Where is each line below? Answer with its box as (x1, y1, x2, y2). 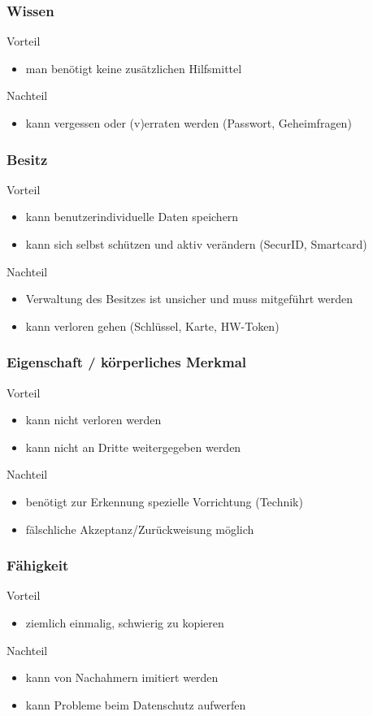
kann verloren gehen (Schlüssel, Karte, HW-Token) (25, 317, 280, 334)
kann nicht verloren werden (25, 411, 162, 428)
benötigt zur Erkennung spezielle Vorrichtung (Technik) (25, 493, 303, 510)
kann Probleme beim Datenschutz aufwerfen (25, 696, 246, 713)
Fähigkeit (7, 555, 69, 575)
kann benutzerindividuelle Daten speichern (25, 208, 239, 225)
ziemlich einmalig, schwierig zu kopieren (25, 614, 224, 631)
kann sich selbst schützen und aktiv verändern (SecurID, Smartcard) (25, 236, 367, 252)
